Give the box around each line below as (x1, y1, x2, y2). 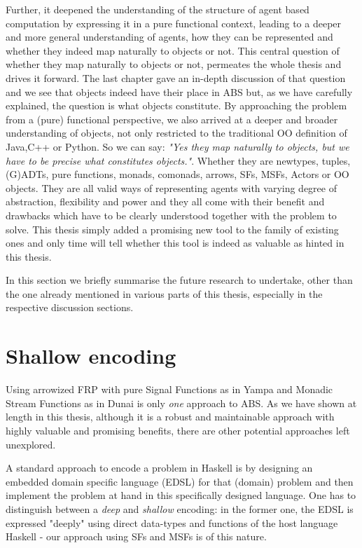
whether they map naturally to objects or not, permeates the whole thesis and (6, 57, 342, 71)
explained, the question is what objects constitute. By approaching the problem (6, 98, 347, 113)
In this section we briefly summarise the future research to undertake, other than (6, 273, 353, 287)
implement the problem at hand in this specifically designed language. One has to (6, 488, 356, 502)
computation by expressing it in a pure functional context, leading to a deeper (6, 15, 342, 30)
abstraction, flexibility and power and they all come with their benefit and (6, 194, 325, 209)
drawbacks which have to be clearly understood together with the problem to (6, 207, 337, 222)
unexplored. (6, 437, 56, 451)
